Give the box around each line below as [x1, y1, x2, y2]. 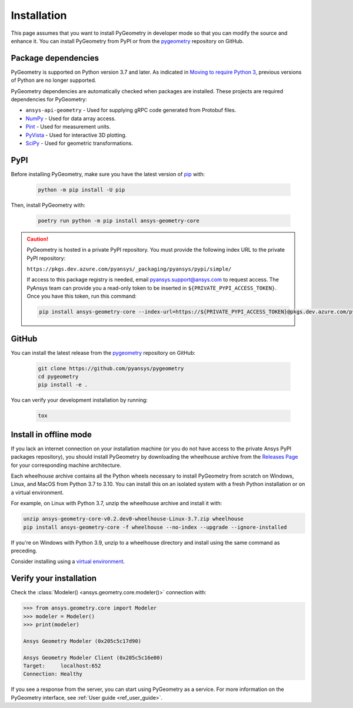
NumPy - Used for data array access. [25, 115, 116, 122]
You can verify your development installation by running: [11, 397, 148, 404]
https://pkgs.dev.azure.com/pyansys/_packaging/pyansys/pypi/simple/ [26, 265, 232, 272]
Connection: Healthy [23, 671, 82, 677]
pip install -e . [38, 381, 88, 388]
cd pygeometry [38, 373, 79, 380]
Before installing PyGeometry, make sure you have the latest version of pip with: [11, 170, 205, 177]
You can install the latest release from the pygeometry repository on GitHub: [11, 349, 195, 356]
